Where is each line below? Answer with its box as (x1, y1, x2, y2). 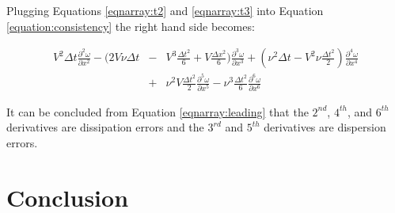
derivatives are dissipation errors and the (6, 119, 204, 135)
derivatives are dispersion (264, 119, 386, 135)
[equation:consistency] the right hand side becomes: (6, 17, 255, 34)
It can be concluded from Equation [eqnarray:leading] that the (6, 103, 309, 120)
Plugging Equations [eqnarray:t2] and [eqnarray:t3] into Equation (6, 2, 324, 18)
